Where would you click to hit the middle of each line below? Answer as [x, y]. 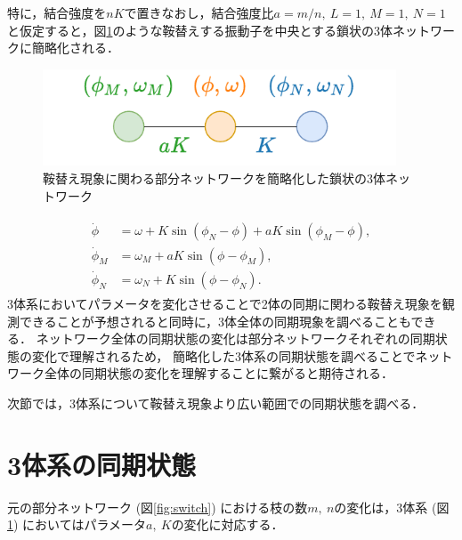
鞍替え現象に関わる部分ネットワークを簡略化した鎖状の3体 [214, 177]
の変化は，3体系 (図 [392, 507]
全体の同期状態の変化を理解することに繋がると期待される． [219, 373]
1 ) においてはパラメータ [77, 524]
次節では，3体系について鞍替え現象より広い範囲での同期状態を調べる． [216, 403]
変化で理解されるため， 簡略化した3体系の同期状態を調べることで [223, 355]
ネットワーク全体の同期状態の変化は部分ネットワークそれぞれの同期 [235, 339]
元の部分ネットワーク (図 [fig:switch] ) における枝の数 [158, 507]
